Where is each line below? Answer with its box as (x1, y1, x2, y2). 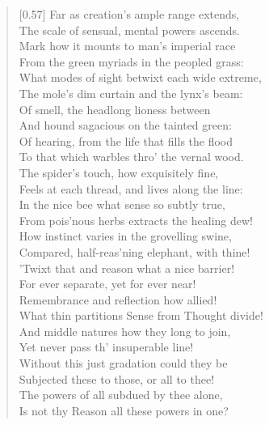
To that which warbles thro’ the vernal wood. (19, 148, 244, 165)
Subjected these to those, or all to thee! (19, 370, 215, 387)
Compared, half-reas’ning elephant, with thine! (19, 243, 250, 260)
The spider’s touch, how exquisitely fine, (19, 164, 219, 181)
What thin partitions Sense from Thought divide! (19, 307, 263, 324)
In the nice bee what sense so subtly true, (19, 196, 225, 213)
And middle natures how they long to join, (19, 322, 231, 339)
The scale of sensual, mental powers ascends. (19, 21, 240, 38)
